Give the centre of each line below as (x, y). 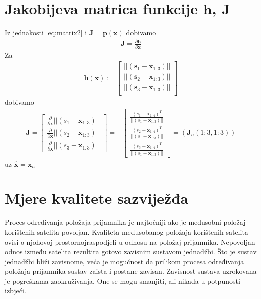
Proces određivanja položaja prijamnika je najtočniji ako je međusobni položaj (125, 222)
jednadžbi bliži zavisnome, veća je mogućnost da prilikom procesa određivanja (124, 261)
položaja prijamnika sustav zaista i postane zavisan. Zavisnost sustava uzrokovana (131, 271)
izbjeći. (15, 291)
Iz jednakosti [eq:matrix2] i (46, 32)
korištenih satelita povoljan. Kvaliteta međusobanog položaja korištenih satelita (126, 232)
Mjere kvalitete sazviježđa (96, 198)
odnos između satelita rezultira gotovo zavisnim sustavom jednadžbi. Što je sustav (131, 252)
